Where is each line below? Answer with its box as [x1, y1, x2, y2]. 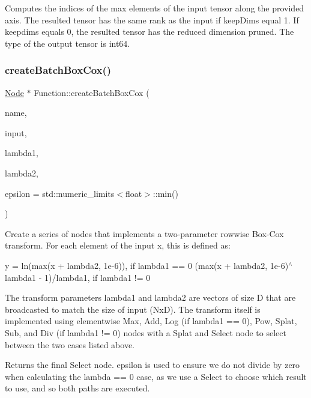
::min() [152, 187, 178, 199]
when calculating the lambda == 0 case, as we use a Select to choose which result [5, 370, 307, 382]
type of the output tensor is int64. [5, 37, 130, 49]
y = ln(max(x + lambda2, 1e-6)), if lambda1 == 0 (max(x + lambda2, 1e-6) [5, 259, 289, 271]
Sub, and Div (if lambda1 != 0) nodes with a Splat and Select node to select [5, 326, 286, 339]
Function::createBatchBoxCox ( [34, 86, 149, 98]
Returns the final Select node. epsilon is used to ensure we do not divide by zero [5, 358, 300, 371]
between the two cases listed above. [5, 338, 135, 351]
